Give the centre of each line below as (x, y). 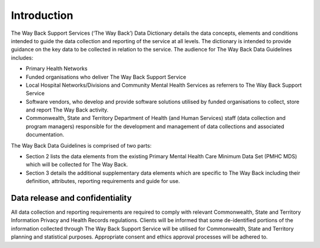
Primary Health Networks (57, 68)
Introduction (42, 15)
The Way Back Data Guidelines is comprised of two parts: (81, 145)
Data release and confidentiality (71, 198)
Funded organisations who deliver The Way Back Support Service (106, 77)
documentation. (45, 135)
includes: (22, 58)
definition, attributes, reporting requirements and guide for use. (103, 181)
